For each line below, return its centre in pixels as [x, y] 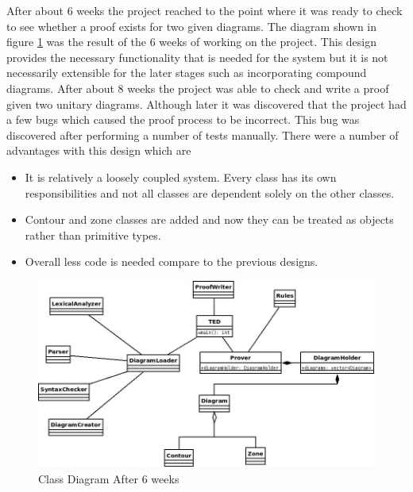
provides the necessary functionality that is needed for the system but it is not [197, 57]
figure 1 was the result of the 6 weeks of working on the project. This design [192, 42]
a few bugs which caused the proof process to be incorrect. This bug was [183, 119]
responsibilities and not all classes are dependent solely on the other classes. [210, 192]
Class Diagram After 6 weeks [109, 478]
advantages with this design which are [99, 150]
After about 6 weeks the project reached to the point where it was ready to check [205, 10]
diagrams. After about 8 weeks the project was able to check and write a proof [198, 88]
